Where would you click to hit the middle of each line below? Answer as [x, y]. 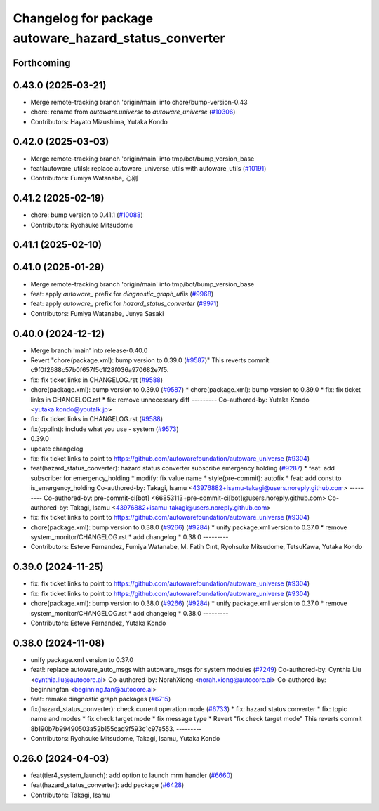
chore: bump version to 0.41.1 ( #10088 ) [87, 215]
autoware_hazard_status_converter [119, 38]
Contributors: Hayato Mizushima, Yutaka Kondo [99, 121]
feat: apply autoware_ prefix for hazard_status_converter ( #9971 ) [125, 304]
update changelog [57, 449]
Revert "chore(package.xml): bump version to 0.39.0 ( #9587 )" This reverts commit [150, 360]
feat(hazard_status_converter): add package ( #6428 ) [107, 785]
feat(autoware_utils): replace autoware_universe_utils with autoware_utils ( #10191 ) [148, 168]
